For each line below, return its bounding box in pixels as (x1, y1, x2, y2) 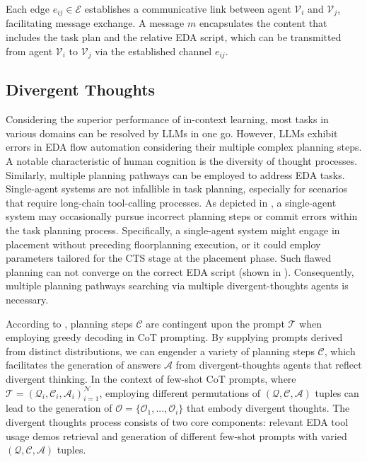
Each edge (6, 1, 50, 16)
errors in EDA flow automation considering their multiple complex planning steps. (6, 139, 362, 154)
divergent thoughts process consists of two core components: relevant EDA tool (6, 414, 349, 429)
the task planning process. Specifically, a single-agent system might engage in (6, 223, 340, 238)
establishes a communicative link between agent (84, 1, 291, 16)
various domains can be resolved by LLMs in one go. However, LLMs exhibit (6, 125, 338, 140)
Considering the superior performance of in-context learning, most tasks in (6, 112, 329, 127)
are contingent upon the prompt (146, 316, 285, 330)
